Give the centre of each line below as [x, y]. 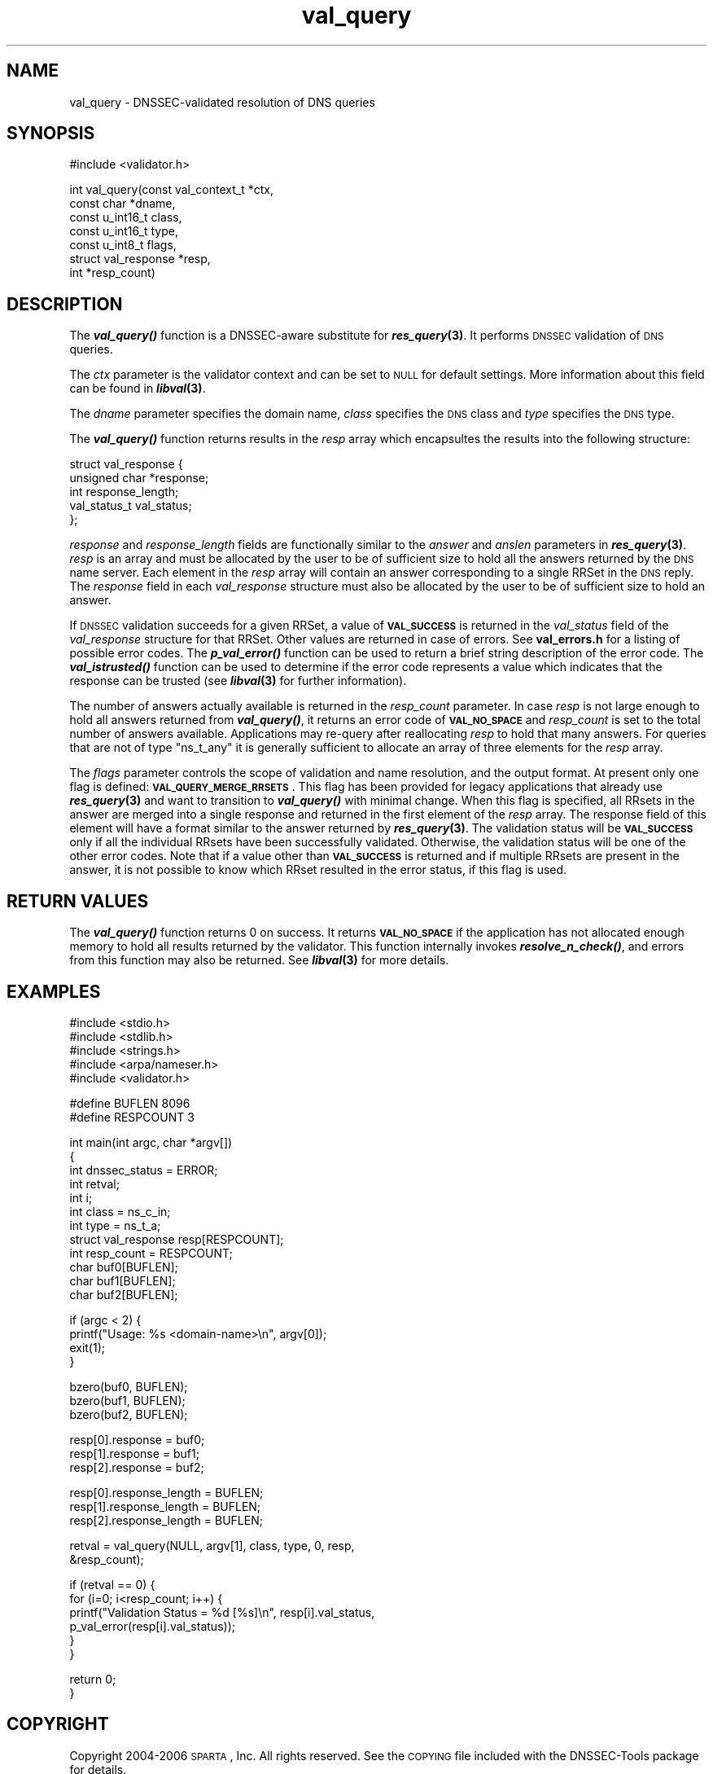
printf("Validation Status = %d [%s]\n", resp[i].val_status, [222, 1612]
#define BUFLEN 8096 [130, 1103]
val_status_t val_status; [131, 506]
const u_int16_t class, [126, 217]
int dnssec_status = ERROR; [144, 1170]
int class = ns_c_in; [120, 1211]
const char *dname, [122, 204]
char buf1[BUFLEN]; [122, 1280]
